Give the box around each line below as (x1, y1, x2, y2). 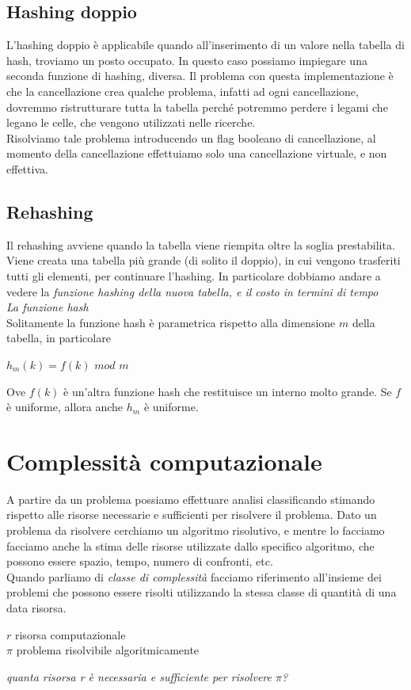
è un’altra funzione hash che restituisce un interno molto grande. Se (63, 383, 392, 399)
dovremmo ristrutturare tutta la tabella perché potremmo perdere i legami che (6, 98, 388, 115)
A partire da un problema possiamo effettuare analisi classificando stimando (6, 490, 375, 507)
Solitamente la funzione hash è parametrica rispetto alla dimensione (6, 314, 336, 330)
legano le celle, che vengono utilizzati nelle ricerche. (6, 114, 256, 131)
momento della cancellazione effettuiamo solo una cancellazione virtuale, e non (6, 145, 387, 162)
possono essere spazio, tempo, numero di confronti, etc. (6, 553, 273, 570)
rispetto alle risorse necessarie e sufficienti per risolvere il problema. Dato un (6, 506, 377, 523)
